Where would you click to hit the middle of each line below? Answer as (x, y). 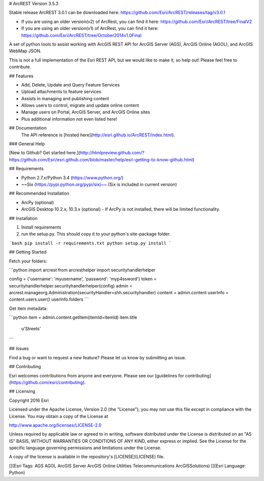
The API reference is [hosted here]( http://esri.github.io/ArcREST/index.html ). (98, 135)
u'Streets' (31, 328)
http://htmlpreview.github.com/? (112, 153)
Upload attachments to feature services (61, 92)
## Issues (19, 349)
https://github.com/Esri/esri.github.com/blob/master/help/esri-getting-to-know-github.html (101, 159)
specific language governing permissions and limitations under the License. (85, 448)
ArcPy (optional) (38, 202)
